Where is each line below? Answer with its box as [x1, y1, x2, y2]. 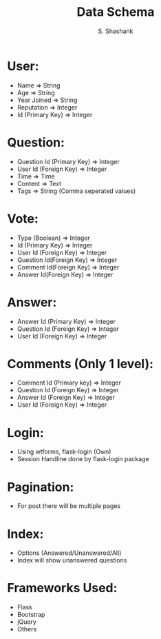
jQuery [17, 618, 36, 626]
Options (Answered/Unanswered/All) [17, 549, 122, 557]
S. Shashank [98, 27, 133, 35]
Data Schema [76, 4, 155, 20]
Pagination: [7, 479, 74, 495]
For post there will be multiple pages [17, 502, 121, 510]
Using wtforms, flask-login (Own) [17, 447, 111, 456]
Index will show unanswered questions [17, 556, 127, 565]
